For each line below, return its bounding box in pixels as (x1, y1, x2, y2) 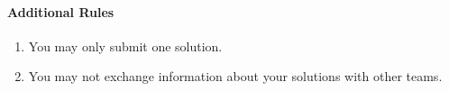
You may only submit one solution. (28, 36, 223, 55)
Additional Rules (7, 2, 115, 21)
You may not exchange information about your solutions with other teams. (28, 67, 443, 86)
